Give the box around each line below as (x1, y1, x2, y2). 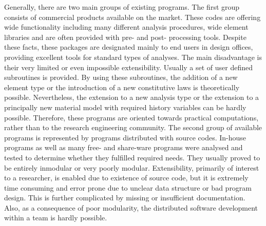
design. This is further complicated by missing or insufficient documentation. (4, 192, 245, 203)
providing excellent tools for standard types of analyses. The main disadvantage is (4, 51, 262, 62)
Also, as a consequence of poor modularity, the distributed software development (4, 202, 258, 213)
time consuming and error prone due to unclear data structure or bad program (4, 182, 252, 193)
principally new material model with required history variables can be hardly (4, 101, 246, 112)
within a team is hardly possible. (4, 212, 107, 223)
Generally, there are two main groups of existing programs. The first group (4, 2, 240, 12)
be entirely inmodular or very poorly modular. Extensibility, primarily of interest (4, 162, 259, 173)
